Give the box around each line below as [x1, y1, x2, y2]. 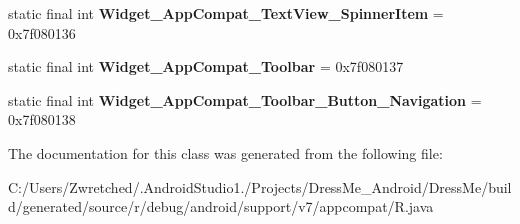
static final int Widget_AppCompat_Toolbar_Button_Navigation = [8, 89, 482, 110]
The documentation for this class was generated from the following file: [8, 142, 443, 163]
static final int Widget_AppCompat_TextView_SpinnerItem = [8, 3, 444, 23]
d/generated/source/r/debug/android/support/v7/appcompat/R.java [8, 196, 434, 217]
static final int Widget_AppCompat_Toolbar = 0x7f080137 [8, 56, 404, 77]
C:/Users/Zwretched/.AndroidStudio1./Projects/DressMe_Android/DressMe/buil [8, 176, 512, 197]
